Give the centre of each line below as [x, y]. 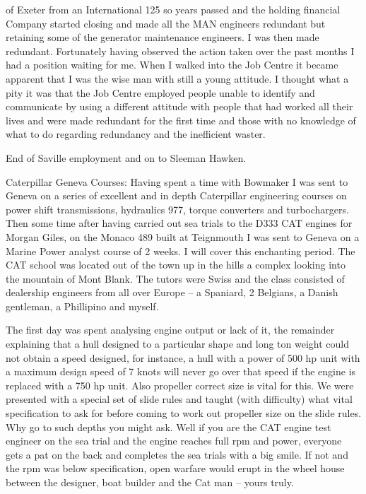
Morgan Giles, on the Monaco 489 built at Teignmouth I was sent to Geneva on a [183, 236]
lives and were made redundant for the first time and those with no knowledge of [181, 120]
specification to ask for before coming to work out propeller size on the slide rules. [184, 413]
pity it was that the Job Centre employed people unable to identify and [160, 92]
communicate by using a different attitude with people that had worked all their [179, 106]
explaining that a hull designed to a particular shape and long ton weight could [178, 344]
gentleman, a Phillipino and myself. [82, 306]
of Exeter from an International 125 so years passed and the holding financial [173, 9]
